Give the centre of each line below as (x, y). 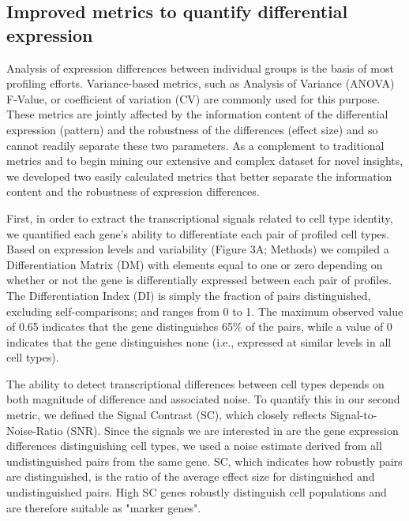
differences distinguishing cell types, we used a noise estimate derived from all (194, 446)
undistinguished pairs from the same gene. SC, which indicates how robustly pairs (204, 461)
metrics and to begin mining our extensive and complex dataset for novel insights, (205, 161)
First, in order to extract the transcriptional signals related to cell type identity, (200, 217)
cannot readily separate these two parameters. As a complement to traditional (195, 145)
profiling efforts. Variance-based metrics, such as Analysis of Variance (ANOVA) (201, 83)
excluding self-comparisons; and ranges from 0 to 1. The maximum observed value (205, 311)
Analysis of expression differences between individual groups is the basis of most (200, 67)
